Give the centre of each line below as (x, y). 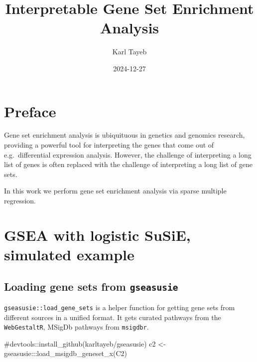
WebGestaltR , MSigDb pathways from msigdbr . (76, 327)
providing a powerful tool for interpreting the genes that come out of (109, 145)
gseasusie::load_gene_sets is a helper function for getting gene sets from (120, 307)
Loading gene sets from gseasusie (91, 286)
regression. (20, 200)
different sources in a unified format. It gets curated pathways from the (113, 317)
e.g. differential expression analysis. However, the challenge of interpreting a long (128, 154)
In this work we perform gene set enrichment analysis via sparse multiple (115, 191)
